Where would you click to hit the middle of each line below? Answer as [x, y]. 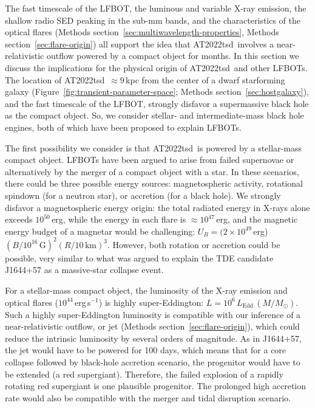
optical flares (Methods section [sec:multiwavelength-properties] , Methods [142, 32]
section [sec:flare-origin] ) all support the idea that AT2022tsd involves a [140, 43]
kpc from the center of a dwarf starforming [205, 79]
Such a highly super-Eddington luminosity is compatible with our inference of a [153, 314]
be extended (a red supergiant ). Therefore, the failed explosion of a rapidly [144, 374]
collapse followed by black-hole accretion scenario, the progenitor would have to [153, 361]
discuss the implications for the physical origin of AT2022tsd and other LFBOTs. [156, 67]
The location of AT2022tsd [55, 79]
